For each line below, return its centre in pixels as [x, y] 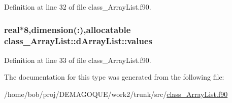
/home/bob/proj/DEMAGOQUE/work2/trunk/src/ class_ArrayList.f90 [116, 94]
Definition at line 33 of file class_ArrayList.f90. [78, 60]
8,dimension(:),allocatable [77, 29]
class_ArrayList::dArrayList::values [78, 41]
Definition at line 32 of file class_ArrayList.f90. [78, 7]
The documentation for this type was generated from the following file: [114, 77]
